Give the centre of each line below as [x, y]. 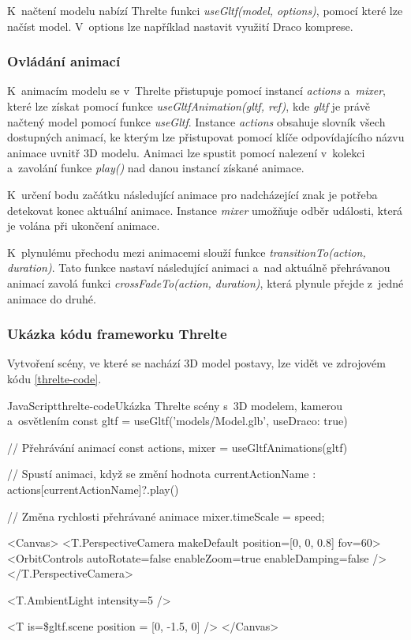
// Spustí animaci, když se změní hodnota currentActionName [158, 474]
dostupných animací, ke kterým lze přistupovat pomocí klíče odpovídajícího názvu [206, 137]
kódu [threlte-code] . [54, 378]
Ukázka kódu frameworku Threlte [117, 334]
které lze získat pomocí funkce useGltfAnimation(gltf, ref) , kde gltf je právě [189, 106]
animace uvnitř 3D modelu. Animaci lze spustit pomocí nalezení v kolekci [186, 152]
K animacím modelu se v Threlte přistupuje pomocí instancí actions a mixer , [196, 90]
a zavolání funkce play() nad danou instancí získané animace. [156, 168]
